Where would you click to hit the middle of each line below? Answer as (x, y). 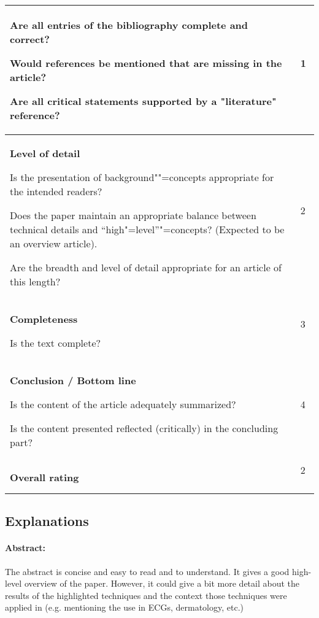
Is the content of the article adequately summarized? (123, 404)
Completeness (44, 319)
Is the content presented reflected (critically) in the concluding (144, 428)
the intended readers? (56, 191)
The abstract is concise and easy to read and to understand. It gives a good (147, 571)
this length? (35, 281)
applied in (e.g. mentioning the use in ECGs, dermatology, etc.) (125, 607)
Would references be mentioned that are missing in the (146, 63)
